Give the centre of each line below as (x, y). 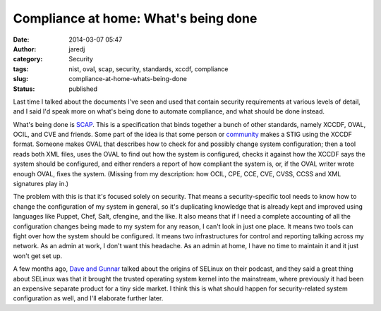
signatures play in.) (41, 184)
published (83, 89)
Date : (21, 39)
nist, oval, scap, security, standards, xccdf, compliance (149, 69)
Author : (25, 49)
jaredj (77, 49)
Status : (24, 89)
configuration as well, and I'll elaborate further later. (88, 298)
